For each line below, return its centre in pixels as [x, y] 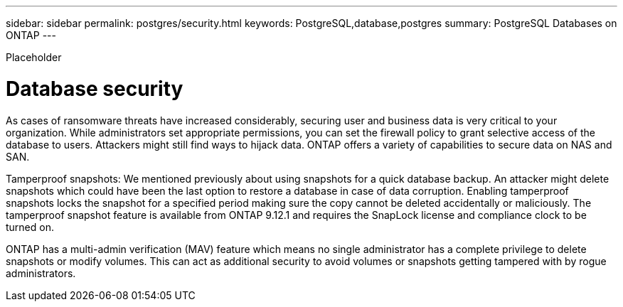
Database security [95, 88]
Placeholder [34, 57]
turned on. [30, 227]
